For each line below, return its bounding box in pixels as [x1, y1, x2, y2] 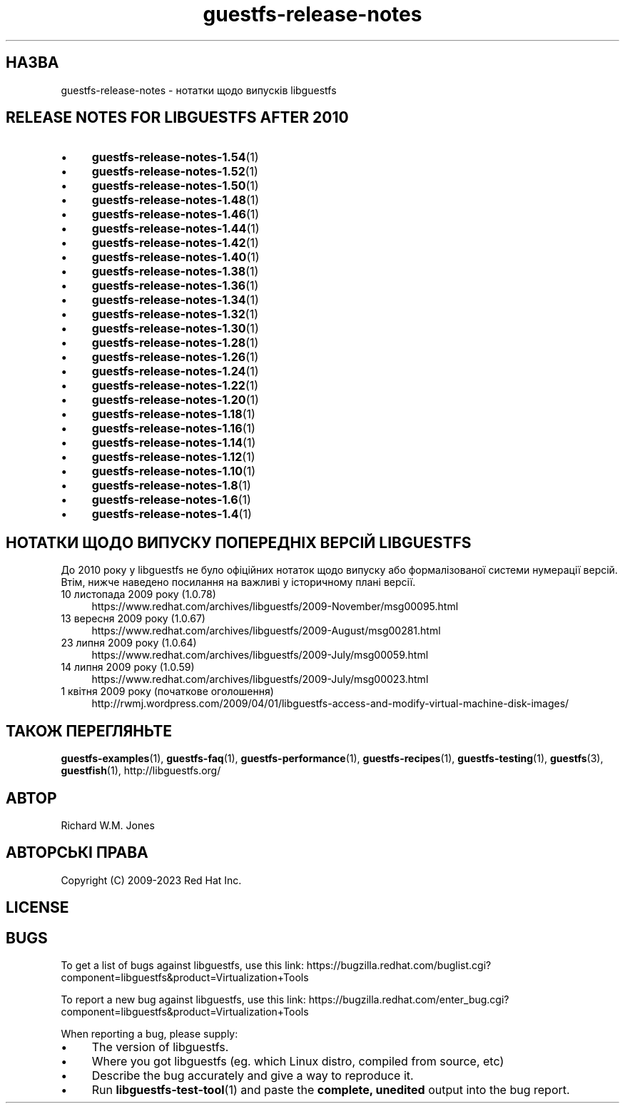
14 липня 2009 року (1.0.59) [61, 661, 195, 674]
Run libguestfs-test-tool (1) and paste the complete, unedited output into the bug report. [91, 1083, 570, 1098]
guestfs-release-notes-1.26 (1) [91, 350, 259, 365]
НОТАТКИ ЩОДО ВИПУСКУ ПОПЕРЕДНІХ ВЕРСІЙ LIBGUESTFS [6, 533, 472, 552]
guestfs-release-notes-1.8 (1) [91, 478, 251, 493]
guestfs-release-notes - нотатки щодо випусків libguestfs [61, 83, 337, 96]
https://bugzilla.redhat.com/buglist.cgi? [306, 959, 492, 972]
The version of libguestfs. [91, 1040, 229, 1055]
